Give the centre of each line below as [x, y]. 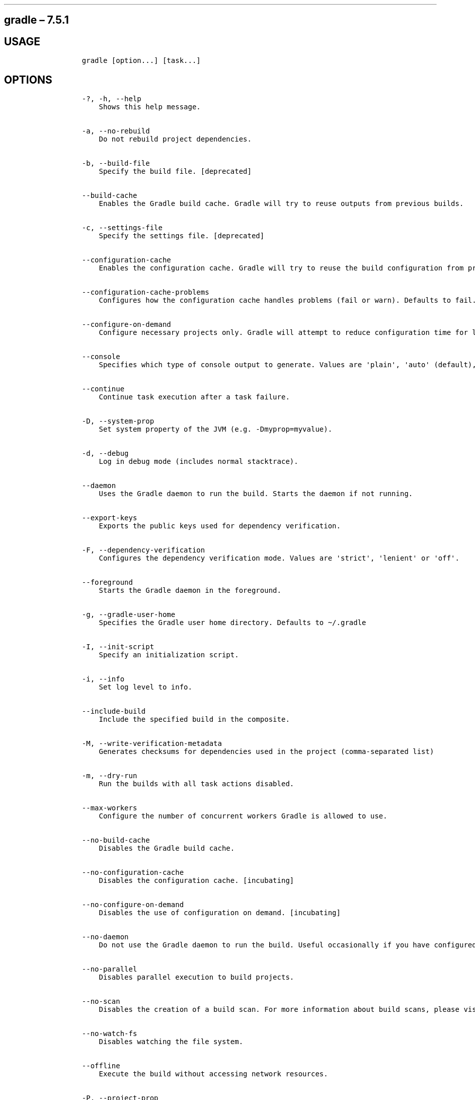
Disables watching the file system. [171, 1042]
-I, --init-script [118, 647]
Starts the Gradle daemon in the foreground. [190, 591]
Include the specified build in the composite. [194, 719]
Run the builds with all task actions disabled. [196, 784]
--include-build [114, 711]
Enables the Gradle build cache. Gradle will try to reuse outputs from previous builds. [281, 204]
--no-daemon [105, 937]
